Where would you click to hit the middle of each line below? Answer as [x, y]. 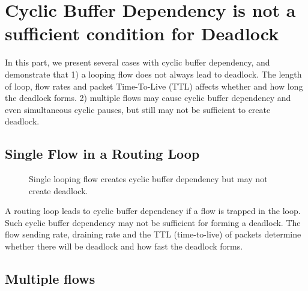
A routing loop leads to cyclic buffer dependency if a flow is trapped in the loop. [153, 211]
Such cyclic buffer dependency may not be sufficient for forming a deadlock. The [153, 222]
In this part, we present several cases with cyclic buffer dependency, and [137, 62]
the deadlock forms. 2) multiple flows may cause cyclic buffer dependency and [148, 98]
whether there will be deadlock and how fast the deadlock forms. [124, 246]
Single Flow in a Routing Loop [102, 154]
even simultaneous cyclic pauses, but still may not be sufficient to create [138, 109]
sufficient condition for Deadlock [142, 33]
